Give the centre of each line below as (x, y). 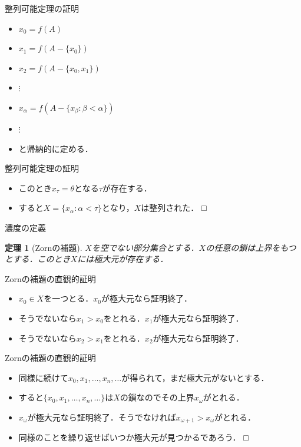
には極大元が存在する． (123, 259)
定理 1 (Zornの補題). (44, 247)
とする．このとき (38, 259)
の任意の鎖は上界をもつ (251, 247)
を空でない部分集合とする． (145, 247)
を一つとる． (69, 298)
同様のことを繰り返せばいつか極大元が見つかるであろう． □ (133, 437)
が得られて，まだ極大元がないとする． (195, 377)
